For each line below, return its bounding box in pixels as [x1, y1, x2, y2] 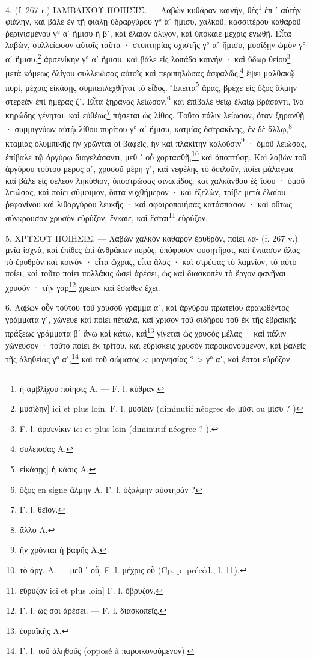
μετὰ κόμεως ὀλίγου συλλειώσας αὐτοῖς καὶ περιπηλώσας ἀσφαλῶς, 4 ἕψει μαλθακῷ [5, 65, 295, 79]
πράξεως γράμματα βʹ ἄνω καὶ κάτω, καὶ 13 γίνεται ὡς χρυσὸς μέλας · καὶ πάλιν [5, 325, 287, 340]
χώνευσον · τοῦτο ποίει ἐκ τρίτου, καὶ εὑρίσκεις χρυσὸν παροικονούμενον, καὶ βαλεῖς [5, 338, 306, 351]
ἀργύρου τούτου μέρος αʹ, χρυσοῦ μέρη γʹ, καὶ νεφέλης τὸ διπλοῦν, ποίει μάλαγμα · [5, 162, 303, 175]
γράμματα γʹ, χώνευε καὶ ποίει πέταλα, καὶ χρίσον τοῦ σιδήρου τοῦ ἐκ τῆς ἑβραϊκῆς [5, 312, 297, 325]
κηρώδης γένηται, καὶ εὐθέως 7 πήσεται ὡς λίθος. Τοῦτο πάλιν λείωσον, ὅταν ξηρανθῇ [5, 107, 305, 121]
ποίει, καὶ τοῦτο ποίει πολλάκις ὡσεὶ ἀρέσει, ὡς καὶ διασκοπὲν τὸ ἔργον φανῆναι [5, 267, 286, 279]
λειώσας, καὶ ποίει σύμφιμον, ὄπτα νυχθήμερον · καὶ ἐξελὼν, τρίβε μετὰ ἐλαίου [5, 186, 286, 198]
